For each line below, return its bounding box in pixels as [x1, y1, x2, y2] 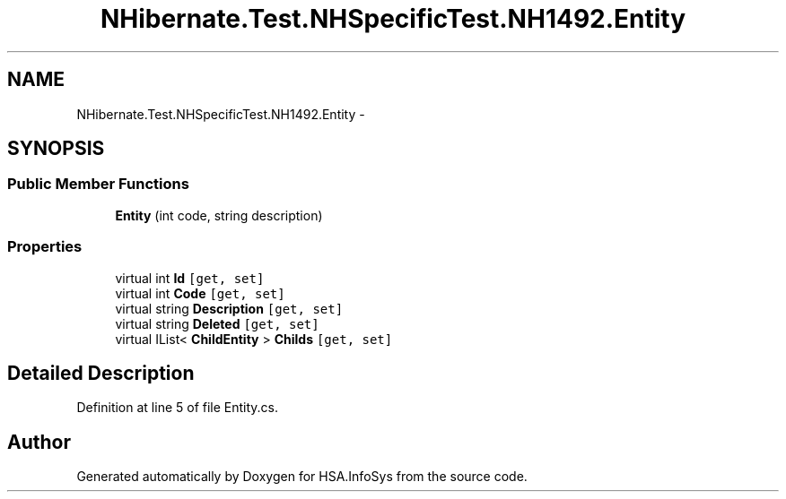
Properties [7, 237, 83, 256]
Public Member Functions [7, 175, 189, 194]
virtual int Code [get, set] [115, 285, 285, 301]
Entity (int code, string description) [115, 207, 323, 223]
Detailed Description [7, 361, 195, 384]
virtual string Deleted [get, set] [115, 315, 319, 331]
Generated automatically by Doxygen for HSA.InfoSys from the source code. [76, 469, 528, 485]
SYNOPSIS [7, 137, 105, 160]
